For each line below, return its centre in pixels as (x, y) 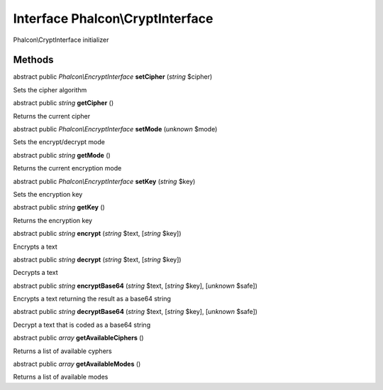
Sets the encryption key (48, 194)
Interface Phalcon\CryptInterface (113, 18)
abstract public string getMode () (62, 155)
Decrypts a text (35, 273)
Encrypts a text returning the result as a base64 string (92, 299)
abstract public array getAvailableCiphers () (79, 338)
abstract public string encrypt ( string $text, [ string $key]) (97, 234)
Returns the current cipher (52, 116)
